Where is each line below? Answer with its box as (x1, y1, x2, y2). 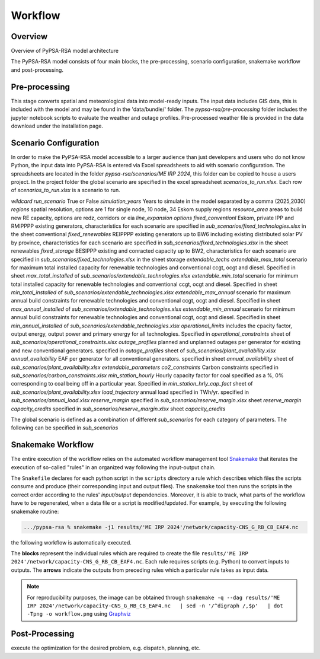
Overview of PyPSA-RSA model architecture (11, 47, 119, 55)
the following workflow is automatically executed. (11, 539, 132, 546)
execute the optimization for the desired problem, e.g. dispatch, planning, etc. (11, 644, 201, 652)
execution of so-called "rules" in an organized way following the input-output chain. (11, 463, 216, 471)
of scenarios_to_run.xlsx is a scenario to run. (11, 187, 121, 194)
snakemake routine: (11, 508, 59, 515)
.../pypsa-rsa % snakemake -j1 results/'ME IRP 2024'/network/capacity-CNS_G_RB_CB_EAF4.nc (23, 524, 299, 530)
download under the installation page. (11, 122, 104, 129)
